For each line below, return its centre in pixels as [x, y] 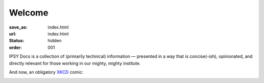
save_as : [18, 27]
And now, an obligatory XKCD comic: [46, 72]
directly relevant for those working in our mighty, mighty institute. [75, 63]
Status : [17, 41]
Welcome [29, 13]
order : [15, 47]
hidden [55, 41]
